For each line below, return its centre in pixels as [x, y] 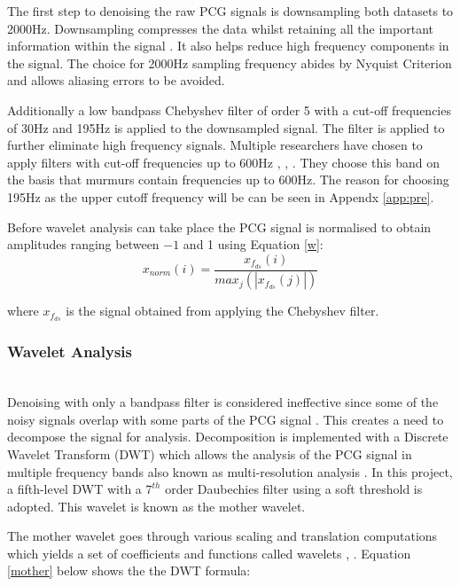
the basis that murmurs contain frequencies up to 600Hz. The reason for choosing [228, 180]
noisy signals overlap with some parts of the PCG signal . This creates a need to [226, 419]
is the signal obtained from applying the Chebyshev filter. [222, 311]
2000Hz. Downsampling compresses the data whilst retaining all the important [220, 28]
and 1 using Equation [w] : [253, 244]
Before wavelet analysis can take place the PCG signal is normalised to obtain [219, 227]
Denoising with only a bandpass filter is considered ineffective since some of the [223, 402]
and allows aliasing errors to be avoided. [116, 80]
